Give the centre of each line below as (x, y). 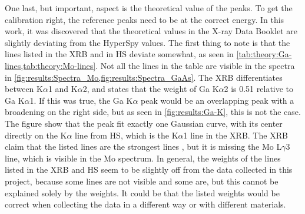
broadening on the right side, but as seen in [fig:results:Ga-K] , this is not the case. (153, 112)
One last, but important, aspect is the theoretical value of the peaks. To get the (149, 8)
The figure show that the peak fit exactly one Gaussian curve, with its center (144, 123)
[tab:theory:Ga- (264, 54)
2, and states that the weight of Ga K (151, 89)
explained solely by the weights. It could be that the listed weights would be (142, 192)
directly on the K (36, 135)
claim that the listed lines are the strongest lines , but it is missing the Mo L (143, 146)
